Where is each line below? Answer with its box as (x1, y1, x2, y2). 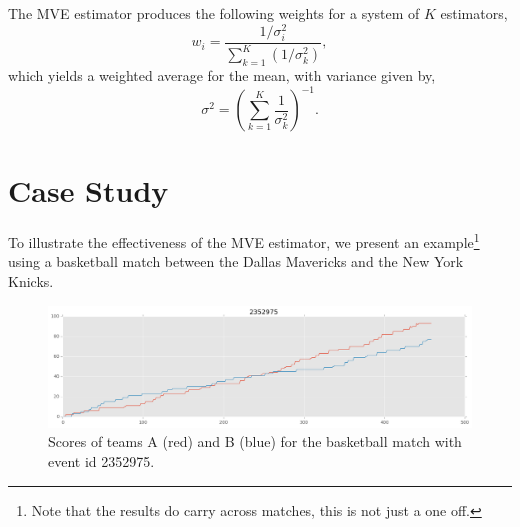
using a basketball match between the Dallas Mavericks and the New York (8, 251, 464, 272)
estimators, (440, 3, 508, 23)
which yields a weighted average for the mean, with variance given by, (8, 65, 436, 85)
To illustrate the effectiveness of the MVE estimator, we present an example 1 (8, 229, 480, 252)
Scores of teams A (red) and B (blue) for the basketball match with (48, 431, 462, 452)
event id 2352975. (48, 450, 155, 471)
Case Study (8, 170, 169, 211)
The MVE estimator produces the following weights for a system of (8, 3, 420, 23)
